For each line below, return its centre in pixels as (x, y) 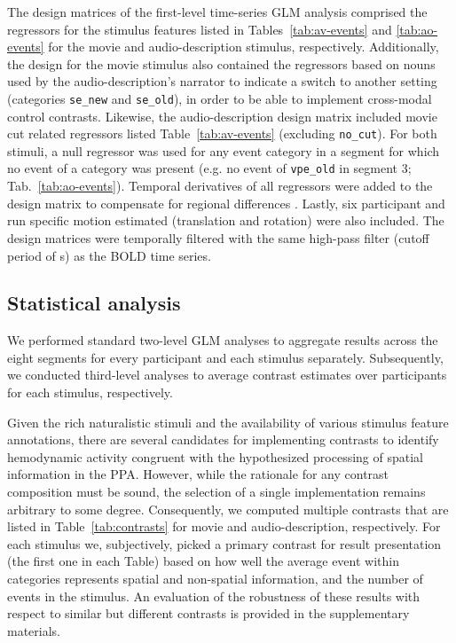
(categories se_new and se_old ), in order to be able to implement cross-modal (220, 98)
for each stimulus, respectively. (90, 392)
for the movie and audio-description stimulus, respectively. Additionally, (244, 47)
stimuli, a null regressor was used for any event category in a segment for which (224, 150)
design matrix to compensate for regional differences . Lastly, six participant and (226, 203)
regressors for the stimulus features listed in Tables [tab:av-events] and (200, 29)
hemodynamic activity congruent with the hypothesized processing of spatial (216, 456)
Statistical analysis (94, 303)
